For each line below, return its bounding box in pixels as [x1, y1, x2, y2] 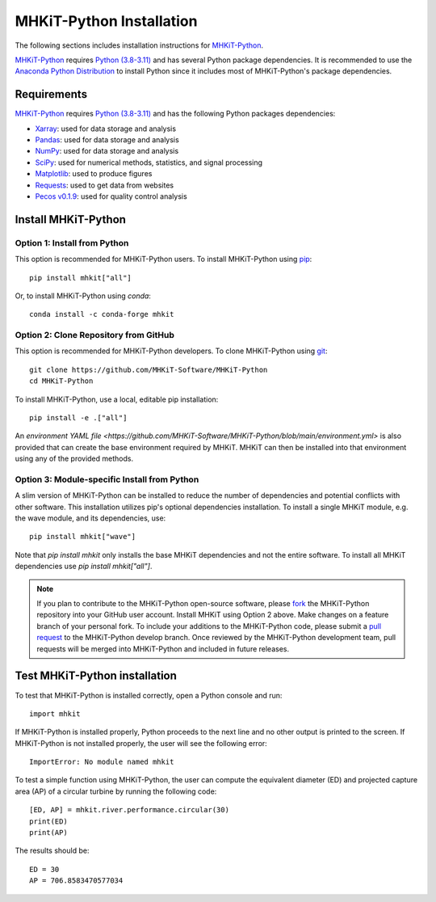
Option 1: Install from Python [15, 237, 129, 248]
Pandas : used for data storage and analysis [35, 135, 179, 145]
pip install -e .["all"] [29, 413, 128, 422]
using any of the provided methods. [15, 453, 133, 464]
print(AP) [29, 828, 68, 837]
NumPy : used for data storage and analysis [35, 146, 179, 156]
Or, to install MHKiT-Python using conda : [15, 291, 151, 301]
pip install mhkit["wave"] [29, 532, 136, 542]
